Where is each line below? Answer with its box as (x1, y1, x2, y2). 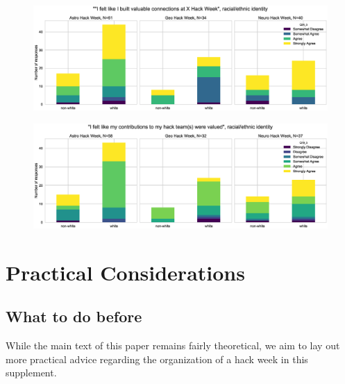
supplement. (6, 365, 57, 380)
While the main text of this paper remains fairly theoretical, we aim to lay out (6, 338, 340, 353)
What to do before (6, 306, 142, 327)
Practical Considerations (6, 258, 245, 286)
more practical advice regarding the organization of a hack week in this (6, 351, 308, 366)
